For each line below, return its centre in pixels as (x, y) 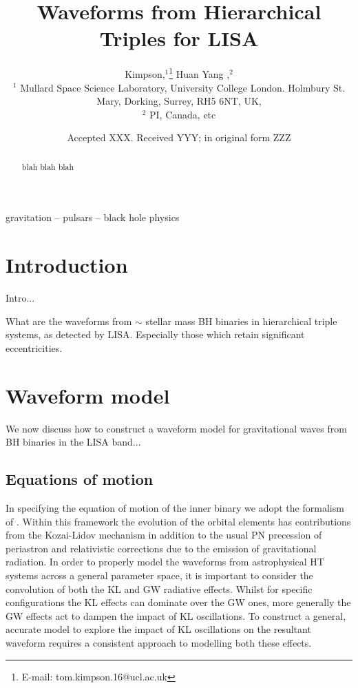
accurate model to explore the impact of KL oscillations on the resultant (158, 629)
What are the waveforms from (69, 321)
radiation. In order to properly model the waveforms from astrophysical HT (165, 562)
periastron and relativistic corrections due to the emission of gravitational (161, 548)
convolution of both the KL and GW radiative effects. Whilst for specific (159, 588)
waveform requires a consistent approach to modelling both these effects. (159, 642)
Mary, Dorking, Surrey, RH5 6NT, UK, (179, 101)
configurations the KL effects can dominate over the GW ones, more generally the (178, 602)
